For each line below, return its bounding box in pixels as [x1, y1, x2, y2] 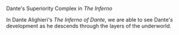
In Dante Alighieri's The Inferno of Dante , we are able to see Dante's [6, 16, 174, 23]
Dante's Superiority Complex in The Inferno [6, 5, 113, 12]
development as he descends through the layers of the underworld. [6, 23, 171, 29]
